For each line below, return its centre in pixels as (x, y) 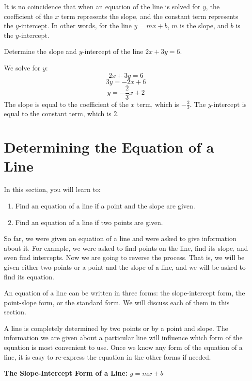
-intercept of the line (113, 51)
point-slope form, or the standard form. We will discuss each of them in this (117, 302)
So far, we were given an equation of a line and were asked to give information (120, 238)
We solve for (22, 67)
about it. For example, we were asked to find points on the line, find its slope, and (126, 248)
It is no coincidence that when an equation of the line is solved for (102, 6)
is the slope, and (204, 26)
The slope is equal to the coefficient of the (66, 104)
